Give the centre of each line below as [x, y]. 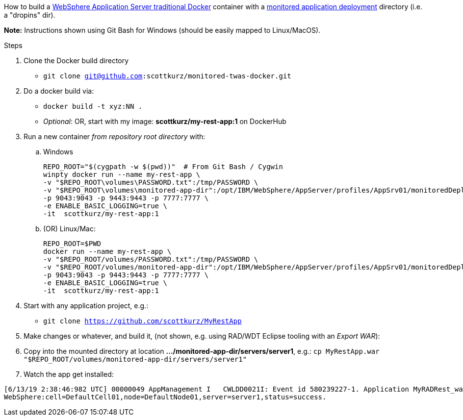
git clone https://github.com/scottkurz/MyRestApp [142, 321]
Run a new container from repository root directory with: [115, 136]
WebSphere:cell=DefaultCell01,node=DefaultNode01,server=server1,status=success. [165, 397]
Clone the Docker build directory [76, 61]
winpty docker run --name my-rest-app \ [122, 174]
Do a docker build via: [59, 91]
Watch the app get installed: [69, 374]
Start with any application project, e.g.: [86, 306]
